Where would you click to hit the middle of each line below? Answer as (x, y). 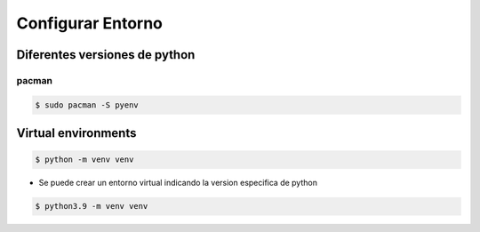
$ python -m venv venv (84, 160)
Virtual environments (76, 133)
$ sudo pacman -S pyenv (87, 105)
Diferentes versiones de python (106, 55)
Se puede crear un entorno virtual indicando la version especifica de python (178, 183)
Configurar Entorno (90, 23)
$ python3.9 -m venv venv (92, 206)
